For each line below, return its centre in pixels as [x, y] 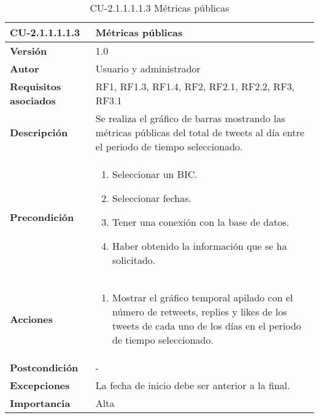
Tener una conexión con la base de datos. [201, 222]
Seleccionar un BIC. [155, 174]
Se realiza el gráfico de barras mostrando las [190, 118]
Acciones [31, 319]
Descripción [39, 132]
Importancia [40, 403]
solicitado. [134, 260]
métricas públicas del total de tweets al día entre [200, 132]
